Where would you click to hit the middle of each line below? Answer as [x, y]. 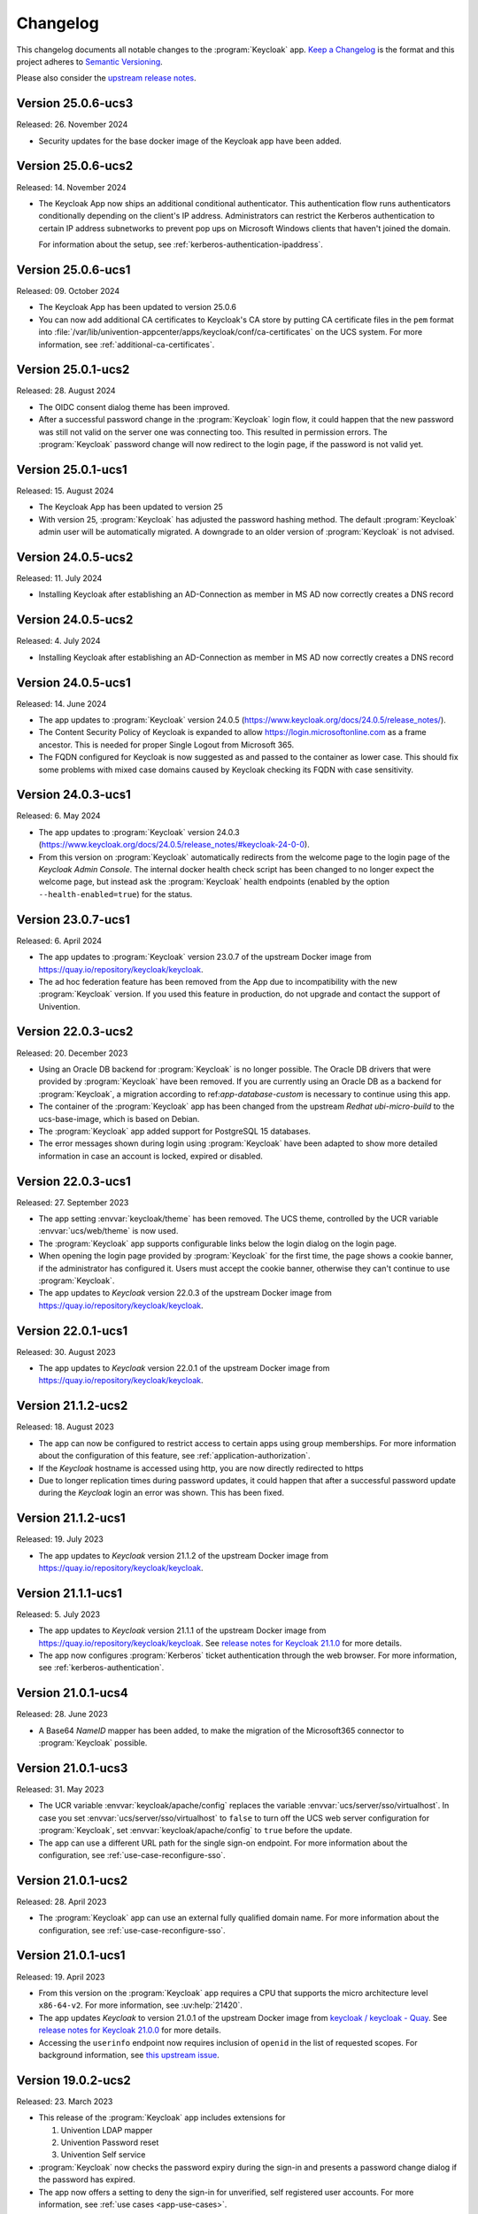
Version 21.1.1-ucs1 [69, 1593]
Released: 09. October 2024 [68, 291]
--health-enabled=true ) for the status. [116, 894]
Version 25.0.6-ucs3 [75, 103]
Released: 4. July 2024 [58, 641]
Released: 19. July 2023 [60, 1539]
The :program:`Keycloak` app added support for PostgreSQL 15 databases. [175, 1131]
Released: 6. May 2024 [58, 816]
